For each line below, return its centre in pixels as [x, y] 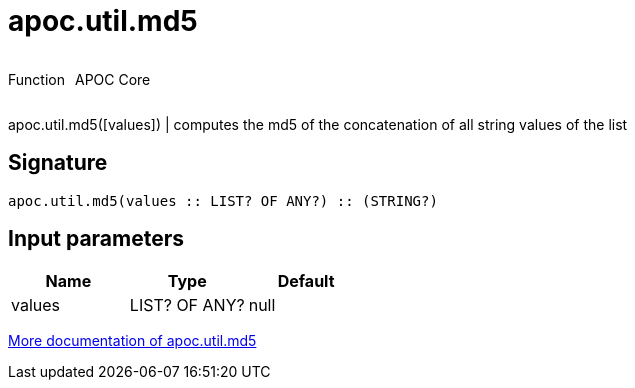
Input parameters [96, 239]
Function [36, 79]
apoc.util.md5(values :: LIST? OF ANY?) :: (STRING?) [223, 200]
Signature [58, 163]
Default [306, 281]
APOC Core [112, 79]
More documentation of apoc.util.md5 [132, 341]
